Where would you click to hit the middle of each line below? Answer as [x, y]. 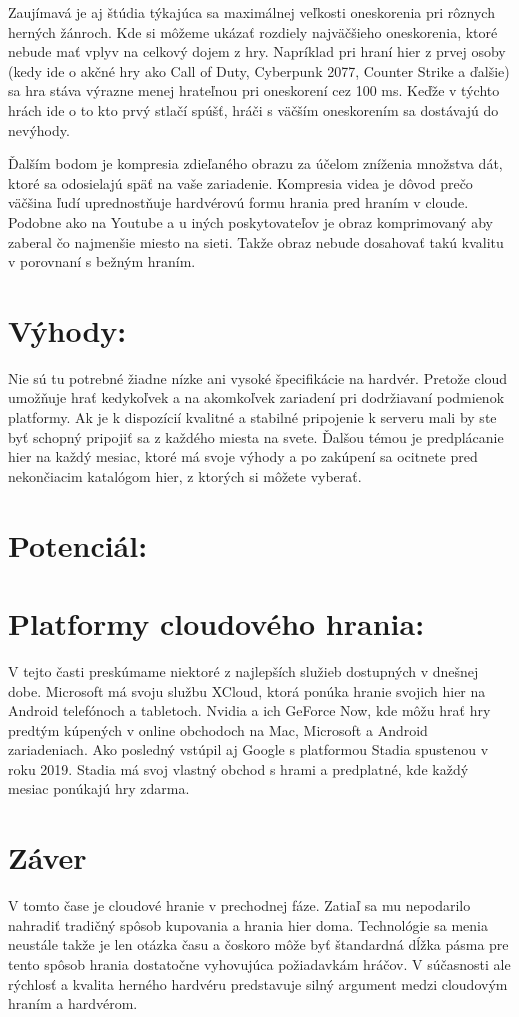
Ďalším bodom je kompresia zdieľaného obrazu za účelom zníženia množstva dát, [255, 163]
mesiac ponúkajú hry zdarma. [99, 788]
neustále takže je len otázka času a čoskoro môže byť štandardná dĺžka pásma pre [258, 944]
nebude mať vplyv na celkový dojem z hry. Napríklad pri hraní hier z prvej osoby [257, 51]
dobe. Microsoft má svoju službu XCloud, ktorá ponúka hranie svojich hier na [247, 690]
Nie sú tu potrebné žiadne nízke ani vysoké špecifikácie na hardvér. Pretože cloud [258, 377]
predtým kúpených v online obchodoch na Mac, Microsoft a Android [218, 729]
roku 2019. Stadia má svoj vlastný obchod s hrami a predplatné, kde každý [238, 768]
